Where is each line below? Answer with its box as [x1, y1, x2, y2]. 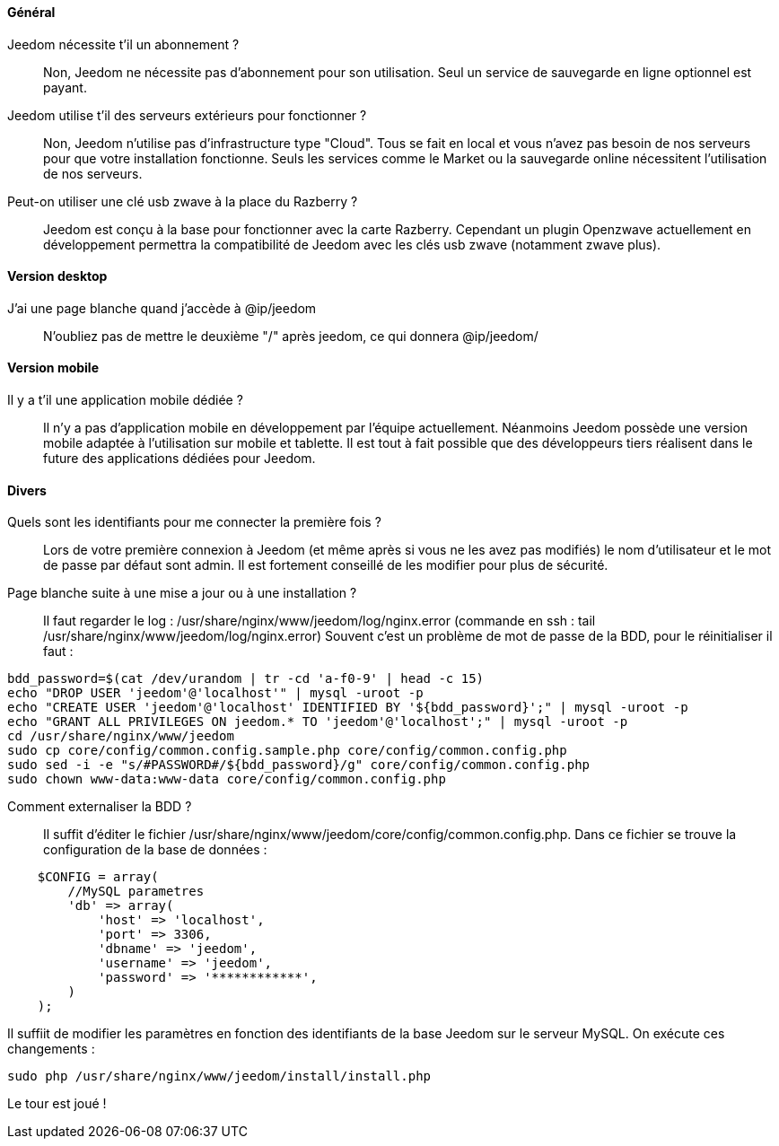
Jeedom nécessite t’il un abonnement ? [7, 36, 240, 52]
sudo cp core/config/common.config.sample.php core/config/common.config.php [7, 743, 567, 758]
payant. [43, 79, 87, 95]
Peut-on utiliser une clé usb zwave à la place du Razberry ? [7, 193, 358, 209]
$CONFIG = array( [37, 870, 159, 885]
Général [7, 4, 56, 20]
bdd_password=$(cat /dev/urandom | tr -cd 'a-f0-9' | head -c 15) [7, 671, 485, 687]
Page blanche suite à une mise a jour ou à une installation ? [7, 585, 357, 601]
